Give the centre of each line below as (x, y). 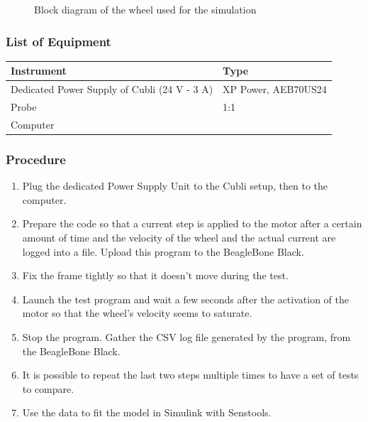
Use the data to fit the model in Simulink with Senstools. (147, 412)
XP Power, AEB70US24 (275, 89)
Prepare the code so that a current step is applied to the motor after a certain (192, 223)
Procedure (36, 159)
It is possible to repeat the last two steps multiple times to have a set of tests (190, 375)
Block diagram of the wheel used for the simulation (145, 9)
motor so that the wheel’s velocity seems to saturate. (137, 313)
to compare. (48, 388)
